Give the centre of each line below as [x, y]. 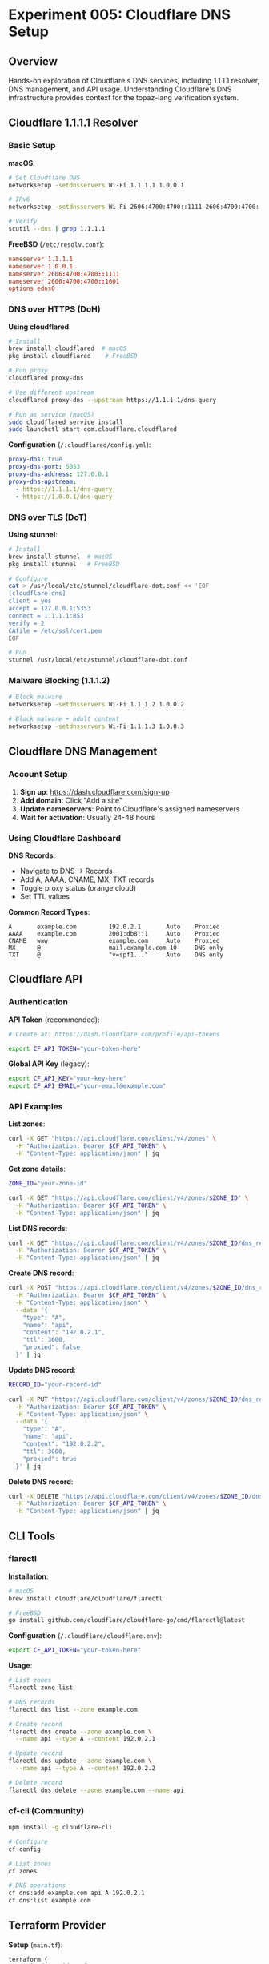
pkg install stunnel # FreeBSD [64, 564]
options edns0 [32, 289]
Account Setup [38, 775]
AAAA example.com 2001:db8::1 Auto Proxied [114, 934]
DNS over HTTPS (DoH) [55, 309]
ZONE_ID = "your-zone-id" [48, 1184]
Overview [33, 61]
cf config [25, 1849]
